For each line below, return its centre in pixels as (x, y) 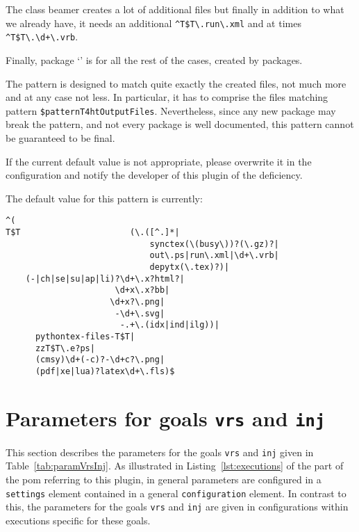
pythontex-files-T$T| (85, 336)
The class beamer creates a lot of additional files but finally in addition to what (175, 9)
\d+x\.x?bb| (142, 290)
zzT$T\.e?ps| (65, 348)
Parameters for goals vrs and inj (166, 418)
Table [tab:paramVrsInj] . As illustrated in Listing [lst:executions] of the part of (175, 466)
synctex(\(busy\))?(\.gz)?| (214, 244)
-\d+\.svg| (140, 313)
